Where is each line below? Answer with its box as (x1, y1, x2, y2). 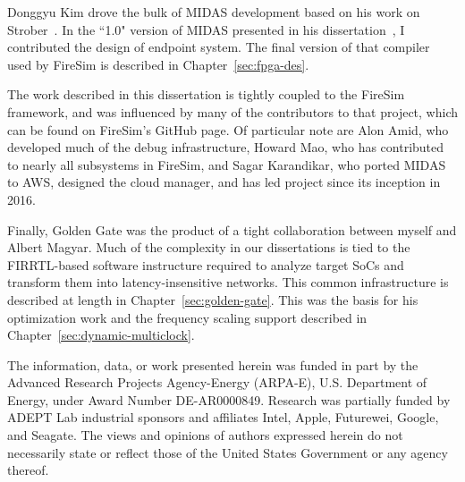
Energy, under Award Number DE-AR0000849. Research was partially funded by (7, 390, 451, 409)
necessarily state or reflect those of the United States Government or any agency (7, 443, 448, 461)
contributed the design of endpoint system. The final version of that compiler (7, 38, 430, 56)
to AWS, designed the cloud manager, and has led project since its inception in (7, 173, 441, 191)
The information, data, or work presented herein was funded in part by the (7, 355, 418, 374)
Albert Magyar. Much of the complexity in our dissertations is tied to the (7, 238, 410, 257)
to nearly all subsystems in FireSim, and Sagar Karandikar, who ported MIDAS (7, 155, 446, 173)
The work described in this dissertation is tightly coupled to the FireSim (7, 85, 405, 104)
